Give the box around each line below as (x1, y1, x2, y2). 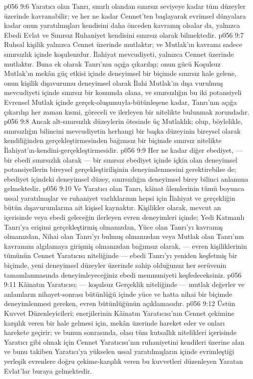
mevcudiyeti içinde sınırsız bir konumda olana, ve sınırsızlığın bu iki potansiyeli (4, 87, 242, 97)
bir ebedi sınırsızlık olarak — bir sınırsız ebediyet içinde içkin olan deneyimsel (4, 154, 237, 165)
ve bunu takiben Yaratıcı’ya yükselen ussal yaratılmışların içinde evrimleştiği (4, 346, 234, 356)
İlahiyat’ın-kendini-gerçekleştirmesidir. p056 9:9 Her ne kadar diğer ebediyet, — (4, 144, 243, 155)
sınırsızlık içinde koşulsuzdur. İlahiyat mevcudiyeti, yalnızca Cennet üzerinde (4, 48, 234, 59)
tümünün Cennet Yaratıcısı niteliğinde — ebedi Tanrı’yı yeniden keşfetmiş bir (4, 250, 237, 261)
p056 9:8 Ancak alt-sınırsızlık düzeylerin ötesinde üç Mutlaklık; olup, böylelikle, (4, 116, 243, 126)
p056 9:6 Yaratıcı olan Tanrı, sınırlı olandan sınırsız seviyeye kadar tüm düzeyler (4, 1, 246, 11)
